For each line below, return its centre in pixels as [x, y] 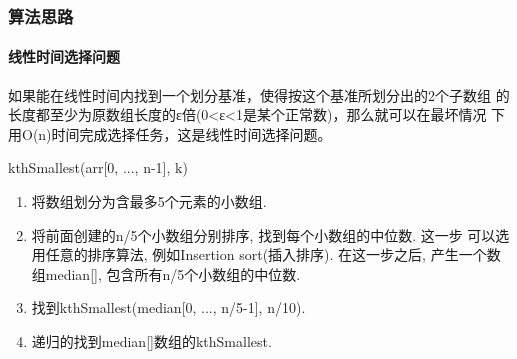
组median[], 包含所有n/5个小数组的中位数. [166, 273]
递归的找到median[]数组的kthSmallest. [151, 340]
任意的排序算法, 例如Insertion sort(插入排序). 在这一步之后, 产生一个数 [273, 254]
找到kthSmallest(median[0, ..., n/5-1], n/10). [168, 307]
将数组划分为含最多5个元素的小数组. [149, 201]
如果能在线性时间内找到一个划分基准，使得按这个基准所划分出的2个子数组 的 [259, 94]
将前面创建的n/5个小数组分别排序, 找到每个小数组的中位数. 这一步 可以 [263, 234]
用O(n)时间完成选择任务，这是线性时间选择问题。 [170, 133]
